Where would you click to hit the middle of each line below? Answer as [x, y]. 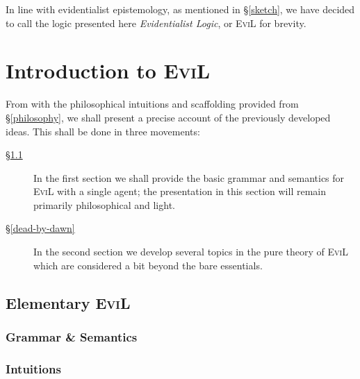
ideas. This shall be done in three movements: [103, 131]
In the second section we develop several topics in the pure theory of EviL [191, 252]
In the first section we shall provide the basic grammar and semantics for [189, 177]
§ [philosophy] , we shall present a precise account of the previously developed [168, 117]
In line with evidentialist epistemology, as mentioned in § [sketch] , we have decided [180, 9]
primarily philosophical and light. [104, 204]
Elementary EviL [68, 302]
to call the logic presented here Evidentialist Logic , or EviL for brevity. [156, 23]
